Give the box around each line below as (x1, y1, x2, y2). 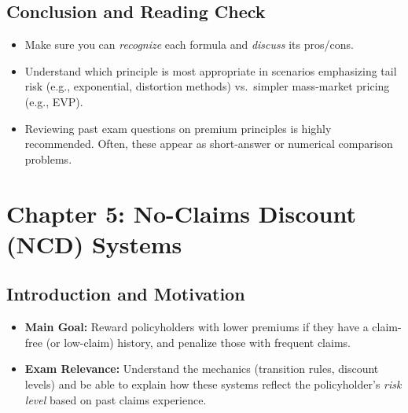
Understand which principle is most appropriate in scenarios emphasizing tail (24, 62, 397, 79)
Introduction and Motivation (6, 282, 245, 306)
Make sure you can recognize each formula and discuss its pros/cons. (24, 36, 354, 53)
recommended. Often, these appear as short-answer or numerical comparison (24, 135, 393, 152)
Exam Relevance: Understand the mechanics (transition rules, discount (24, 360, 379, 377)
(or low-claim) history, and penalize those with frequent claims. (46, 334, 351, 350)
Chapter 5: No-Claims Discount (6, 197, 356, 229)
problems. (24, 150, 72, 167)
